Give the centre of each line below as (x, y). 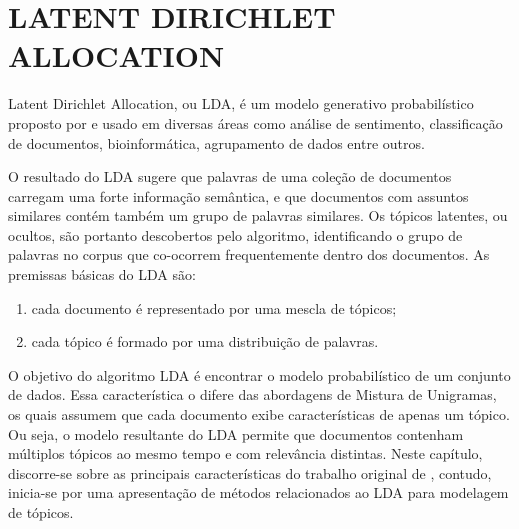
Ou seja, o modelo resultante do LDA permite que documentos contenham (236, 433)
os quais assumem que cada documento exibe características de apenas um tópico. (259, 414)
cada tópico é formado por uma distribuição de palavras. (205, 341)
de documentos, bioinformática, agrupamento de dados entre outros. (216, 142)
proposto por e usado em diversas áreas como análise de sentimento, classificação (255, 122)
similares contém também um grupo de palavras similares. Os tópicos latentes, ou (258, 215)
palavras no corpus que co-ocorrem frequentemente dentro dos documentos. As (249, 254)
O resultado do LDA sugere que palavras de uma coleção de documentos (230, 176)
